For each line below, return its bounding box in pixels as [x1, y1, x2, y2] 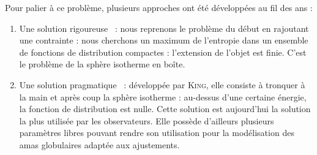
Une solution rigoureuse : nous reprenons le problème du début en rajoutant [19, 21, 309, 34]
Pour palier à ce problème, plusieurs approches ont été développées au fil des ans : [5, 1, 313, 13]
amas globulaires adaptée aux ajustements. [19, 138, 180, 151]
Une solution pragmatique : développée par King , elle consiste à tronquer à [19, 78, 305, 91]
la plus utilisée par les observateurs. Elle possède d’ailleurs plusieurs [19, 114, 274, 127]
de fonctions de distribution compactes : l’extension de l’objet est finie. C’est [19, 45, 307, 58]
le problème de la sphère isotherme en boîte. [19, 58, 185, 70]
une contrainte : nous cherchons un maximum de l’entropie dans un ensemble [19, 34, 308, 47]
